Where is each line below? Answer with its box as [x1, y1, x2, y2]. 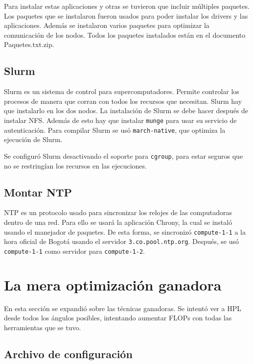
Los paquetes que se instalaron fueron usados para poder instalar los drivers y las [4, 10, 248, 21]
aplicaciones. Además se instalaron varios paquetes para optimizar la [4, 20, 209, 30]
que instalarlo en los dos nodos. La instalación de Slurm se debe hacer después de [4, 105, 249, 116]
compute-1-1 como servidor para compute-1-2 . [4, 245, 145, 256]
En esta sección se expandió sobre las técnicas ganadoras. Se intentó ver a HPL [4, 303, 241, 313]
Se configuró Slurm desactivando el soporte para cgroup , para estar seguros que [4, 150, 243, 161]
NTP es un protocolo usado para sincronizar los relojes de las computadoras [4, 207, 232, 218]
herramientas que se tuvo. [4, 322, 81, 332]
